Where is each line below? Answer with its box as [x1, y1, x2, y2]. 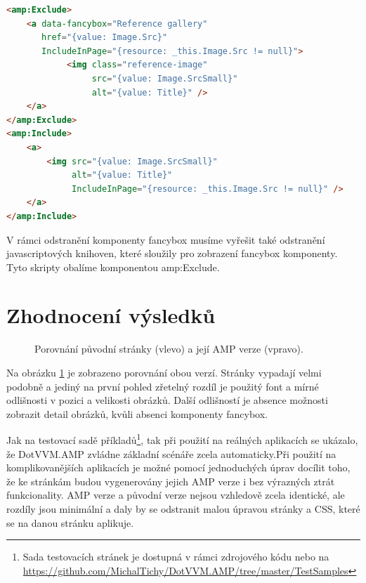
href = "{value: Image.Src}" [41, 32, 168, 43]
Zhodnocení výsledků [6, 301, 216, 329]
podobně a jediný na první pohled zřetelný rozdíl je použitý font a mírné [6, 379, 319, 393]
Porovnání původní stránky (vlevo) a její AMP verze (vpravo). [34, 341, 303, 356]
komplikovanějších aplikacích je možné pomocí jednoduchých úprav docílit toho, [6, 460, 351, 475]
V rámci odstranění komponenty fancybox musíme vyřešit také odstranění [6, 232, 325, 247]
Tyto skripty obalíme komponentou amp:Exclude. [6, 259, 220, 274]
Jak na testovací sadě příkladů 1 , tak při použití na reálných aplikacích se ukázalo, [6, 431, 358, 447]
